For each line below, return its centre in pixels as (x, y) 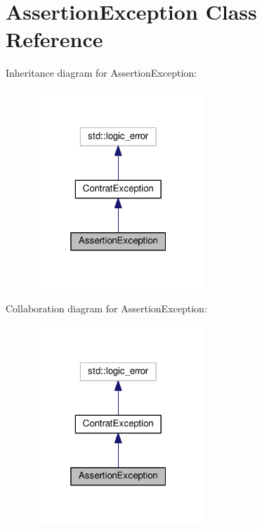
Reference (54, 39)
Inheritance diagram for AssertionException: (101, 73)
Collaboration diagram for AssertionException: (106, 308)
